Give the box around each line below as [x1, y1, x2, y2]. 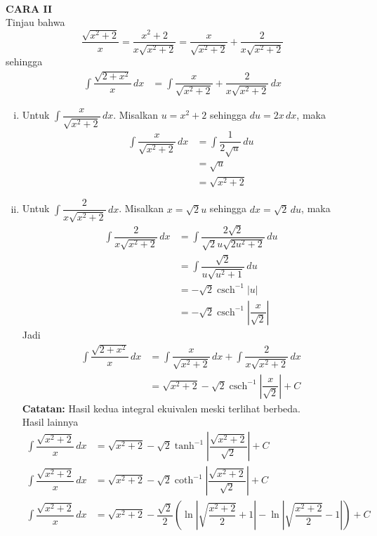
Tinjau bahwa [6, 15, 65, 30]
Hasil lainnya [22, 414, 79, 429]
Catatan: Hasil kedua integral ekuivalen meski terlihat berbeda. [22, 400, 300, 415]
